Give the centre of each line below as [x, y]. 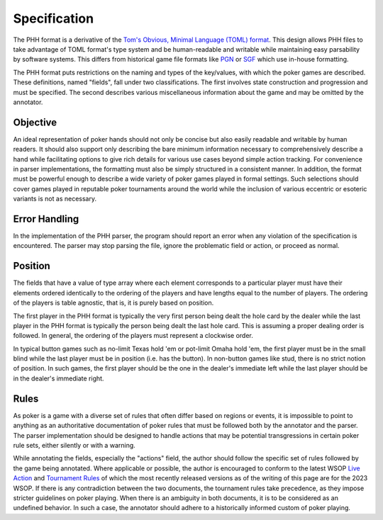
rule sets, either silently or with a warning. [74, 445]
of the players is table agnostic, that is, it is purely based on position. [113, 303]
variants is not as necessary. [55, 199]
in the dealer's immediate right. [59, 378]
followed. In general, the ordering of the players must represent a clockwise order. [133, 336]
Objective [35, 122]
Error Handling [46, 219]
